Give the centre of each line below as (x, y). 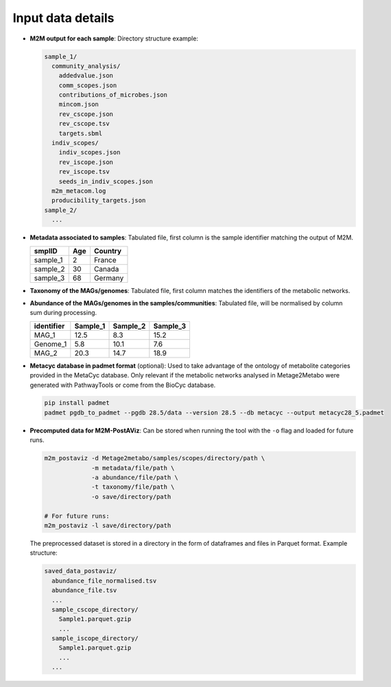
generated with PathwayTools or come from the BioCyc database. (123, 385)
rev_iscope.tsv (84, 172)
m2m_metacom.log (79, 191)
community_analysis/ (86, 66)
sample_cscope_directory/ (95, 609)
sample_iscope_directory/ (95, 639)
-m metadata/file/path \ (133, 468)
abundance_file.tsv (84, 591)
